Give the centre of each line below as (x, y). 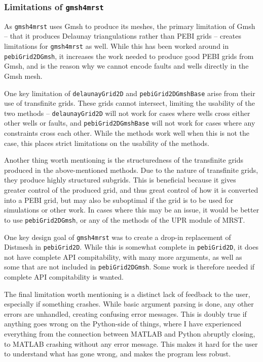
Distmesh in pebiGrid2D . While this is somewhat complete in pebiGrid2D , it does (131, 247)
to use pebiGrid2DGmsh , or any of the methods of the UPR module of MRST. (125, 219)
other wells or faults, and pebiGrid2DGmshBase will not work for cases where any (130, 123)
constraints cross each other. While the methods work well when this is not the (127, 133)
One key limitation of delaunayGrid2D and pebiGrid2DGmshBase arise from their (130, 93)
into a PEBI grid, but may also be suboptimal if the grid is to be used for (119, 200)
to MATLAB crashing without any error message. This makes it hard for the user (131, 343)
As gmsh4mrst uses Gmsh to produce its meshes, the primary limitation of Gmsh (130, 26)
